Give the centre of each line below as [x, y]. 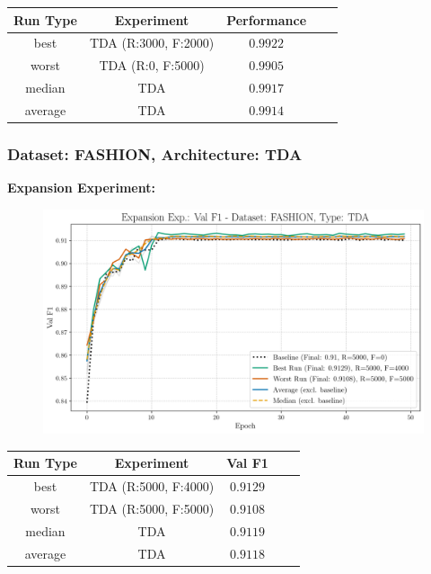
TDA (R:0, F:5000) [152, 65]
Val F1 [247, 463]
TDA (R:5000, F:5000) [152, 508]
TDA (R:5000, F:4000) [152, 485]
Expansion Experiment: [81, 188]
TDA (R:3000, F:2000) [152, 43]
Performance [267, 19]
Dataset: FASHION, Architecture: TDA [155, 153]
